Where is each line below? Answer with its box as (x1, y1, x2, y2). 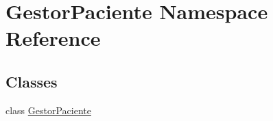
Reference (5, 24, 101, 52)
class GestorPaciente (5, 103, 91, 117)
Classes (5, 70, 58, 92)
